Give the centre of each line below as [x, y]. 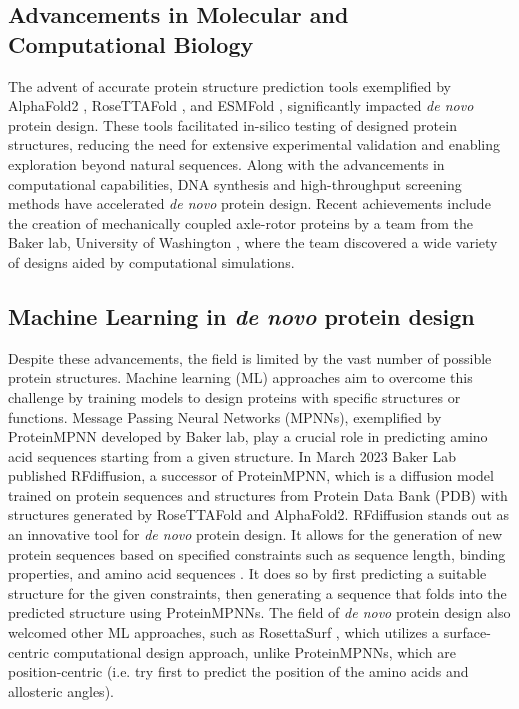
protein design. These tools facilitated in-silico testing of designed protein [232, 124]
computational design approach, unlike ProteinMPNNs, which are [254, 651]
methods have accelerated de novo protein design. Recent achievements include [249, 203]
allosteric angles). [61, 690]
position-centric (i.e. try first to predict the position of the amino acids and [238, 671]
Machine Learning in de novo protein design [241, 315]
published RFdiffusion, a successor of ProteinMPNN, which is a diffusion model [251, 475]
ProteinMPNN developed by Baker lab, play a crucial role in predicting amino [248, 436]
